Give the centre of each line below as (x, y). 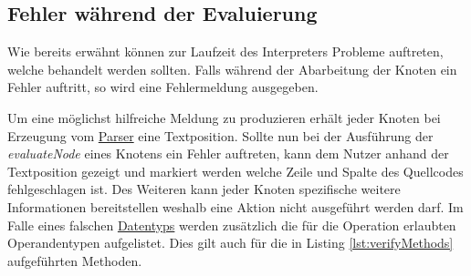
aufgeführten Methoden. (75, 260)
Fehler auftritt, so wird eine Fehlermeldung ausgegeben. (163, 87)
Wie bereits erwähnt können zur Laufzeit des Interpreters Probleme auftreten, (225, 51)
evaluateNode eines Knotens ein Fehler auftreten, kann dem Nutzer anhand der (228, 153)
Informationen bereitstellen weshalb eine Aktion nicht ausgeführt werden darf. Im (235, 206)
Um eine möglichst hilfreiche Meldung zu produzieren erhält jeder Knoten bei (224, 117)
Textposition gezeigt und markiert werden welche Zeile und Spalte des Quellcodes (235, 171)
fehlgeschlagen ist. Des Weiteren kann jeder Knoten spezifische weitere (204, 189)
